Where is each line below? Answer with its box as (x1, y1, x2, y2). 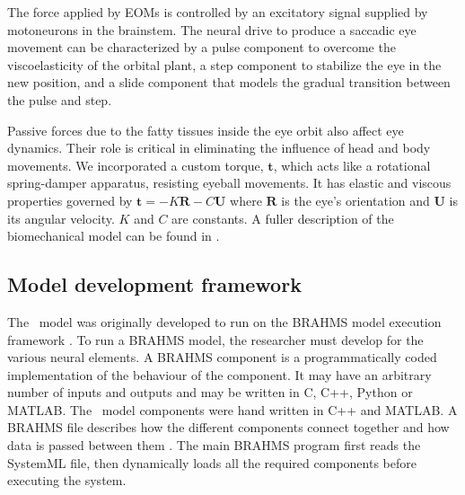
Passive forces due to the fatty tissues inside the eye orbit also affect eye (7, 120, 404, 139)
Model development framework (7, 270, 302, 298)
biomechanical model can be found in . (7, 226, 220, 245)
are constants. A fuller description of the (171, 208, 394, 227)
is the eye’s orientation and (281, 190, 430, 209)
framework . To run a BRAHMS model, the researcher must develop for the (7, 330, 424, 349)
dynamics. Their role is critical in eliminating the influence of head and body (7, 138, 431, 157)
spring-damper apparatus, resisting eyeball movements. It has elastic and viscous (7, 173, 452, 192)
